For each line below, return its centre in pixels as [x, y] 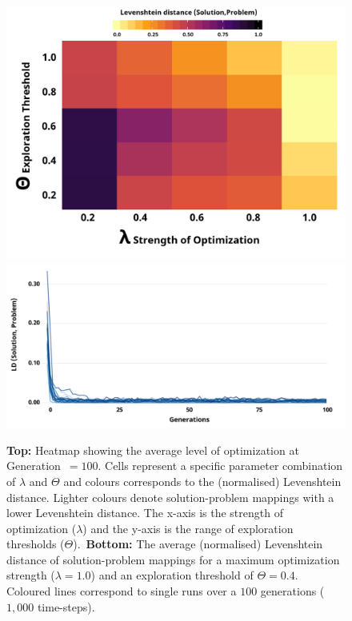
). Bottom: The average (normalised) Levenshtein [198, 544]
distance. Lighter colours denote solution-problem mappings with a [170, 497]
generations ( [292, 591]
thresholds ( [36, 544]
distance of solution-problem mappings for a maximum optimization [173, 559]
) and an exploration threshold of [172, 575]
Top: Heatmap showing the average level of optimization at [153, 450]
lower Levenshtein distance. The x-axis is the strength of [145, 513]
